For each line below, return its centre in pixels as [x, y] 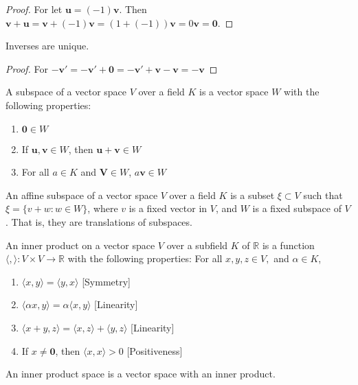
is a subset [253, 195]
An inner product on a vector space [80, 245]
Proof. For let [34, 9]
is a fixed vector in [168, 208]
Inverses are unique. [47, 46]
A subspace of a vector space [66, 92]
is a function [288, 245]
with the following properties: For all [145, 258]
